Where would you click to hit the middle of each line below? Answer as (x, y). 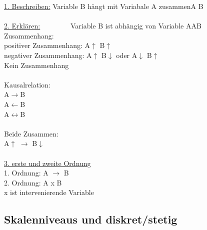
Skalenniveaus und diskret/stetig (91, 219)
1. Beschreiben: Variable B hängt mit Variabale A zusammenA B (104, 6)
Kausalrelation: (27, 84)
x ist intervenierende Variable (49, 192)
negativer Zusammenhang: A (48, 55)
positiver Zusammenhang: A (47, 45)
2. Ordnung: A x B (33, 182)
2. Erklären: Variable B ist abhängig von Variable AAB (103, 26)
